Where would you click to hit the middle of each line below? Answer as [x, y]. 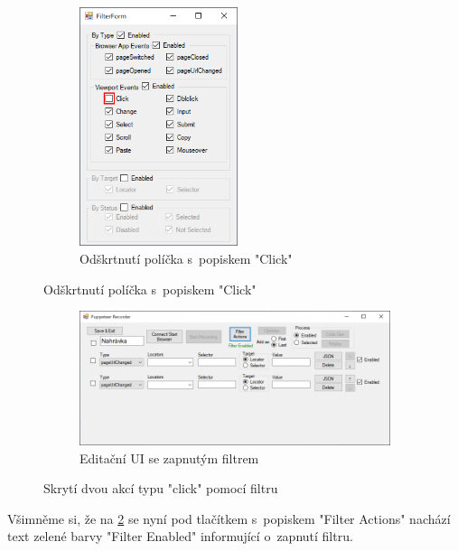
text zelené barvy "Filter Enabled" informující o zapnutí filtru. [180, 536]
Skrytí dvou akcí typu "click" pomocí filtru [161, 488]
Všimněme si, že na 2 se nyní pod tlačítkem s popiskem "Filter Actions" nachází [229, 518]
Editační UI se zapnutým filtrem [169, 458]
